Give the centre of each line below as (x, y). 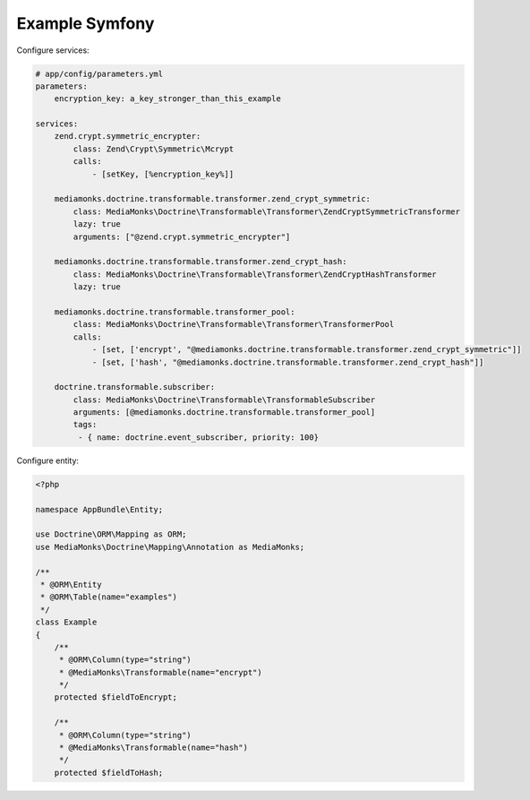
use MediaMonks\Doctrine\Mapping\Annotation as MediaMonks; (170, 547)
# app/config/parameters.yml (99, 73)
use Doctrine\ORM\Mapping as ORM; (111, 534)
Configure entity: (48, 460)
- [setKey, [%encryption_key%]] (163, 174)
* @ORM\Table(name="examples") (109, 597)
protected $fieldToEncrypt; (116, 697)
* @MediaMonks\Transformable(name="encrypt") (161, 672)
